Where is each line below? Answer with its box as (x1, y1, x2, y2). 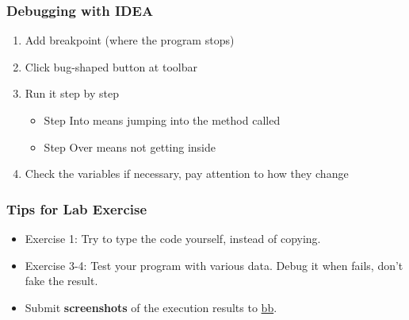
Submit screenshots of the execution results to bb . (25, 299, 277, 315)
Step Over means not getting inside (44, 138, 216, 155)
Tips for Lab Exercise (6, 199, 147, 218)
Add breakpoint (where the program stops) (25, 32, 235, 48)
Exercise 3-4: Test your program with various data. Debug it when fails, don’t (25, 256, 403, 273)
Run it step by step (25, 85, 119, 102)
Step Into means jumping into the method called (44, 112, 281, 128)
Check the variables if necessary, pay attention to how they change (25, 165, 349, 182)
